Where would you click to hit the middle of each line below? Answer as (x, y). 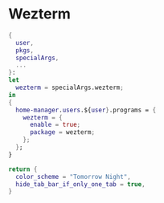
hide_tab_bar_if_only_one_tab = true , (81, 184)
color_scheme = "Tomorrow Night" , (73, 177)
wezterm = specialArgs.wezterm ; (70, 88)
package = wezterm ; (62, 132)
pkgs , (25, 50)
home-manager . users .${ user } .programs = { (86, 110)
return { (23, 169)
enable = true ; (55, 125)
